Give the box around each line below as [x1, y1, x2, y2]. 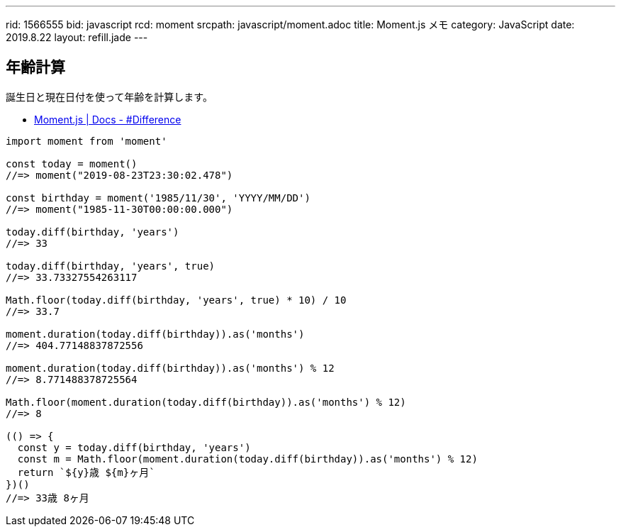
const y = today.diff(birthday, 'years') [17, 441, 251, 453]
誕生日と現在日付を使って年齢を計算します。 [6, 90, 213, 103]
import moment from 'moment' [6, 135, 167, 147]
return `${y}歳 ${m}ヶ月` [17, 466, 155, 478]
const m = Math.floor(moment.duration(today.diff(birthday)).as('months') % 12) [17, 453, 478, 465]
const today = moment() [6, 157, 138, 170]
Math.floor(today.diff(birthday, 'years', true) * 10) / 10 [6, 294, 347, 306]
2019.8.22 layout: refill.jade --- [6, 31, 148, 43]
